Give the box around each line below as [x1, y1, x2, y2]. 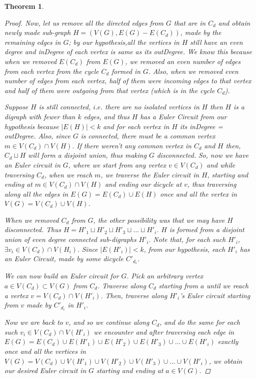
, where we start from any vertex [68, 159, 167, 170]
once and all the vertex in [160, 188, 237, 199]
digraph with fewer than [4, 111, 76, 121]
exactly [218, 336, 238, 346]
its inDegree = [180, 121, 223, 131]
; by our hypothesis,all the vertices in [68, 36, 180, 47]
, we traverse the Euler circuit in [100, 169, 199, 179]
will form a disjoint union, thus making [28, 150, 147, 160]
